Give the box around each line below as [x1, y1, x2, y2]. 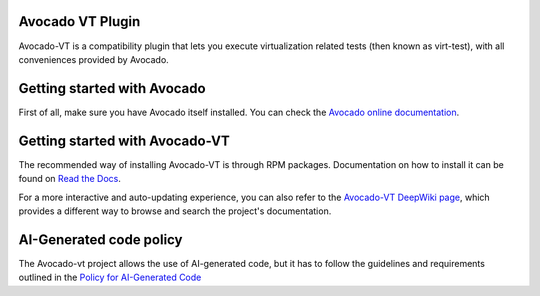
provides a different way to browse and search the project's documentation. [18, 205, 332, 217]
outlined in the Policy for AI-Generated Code [18, 271, 202, 284]
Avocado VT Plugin [18, 13, 141, 30]
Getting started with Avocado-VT [18, 132, 230, 149]
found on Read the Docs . [18, 173, 122, 185]
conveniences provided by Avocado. [18, 53, 169, 65]
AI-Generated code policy [18, 231, 183, 248]
